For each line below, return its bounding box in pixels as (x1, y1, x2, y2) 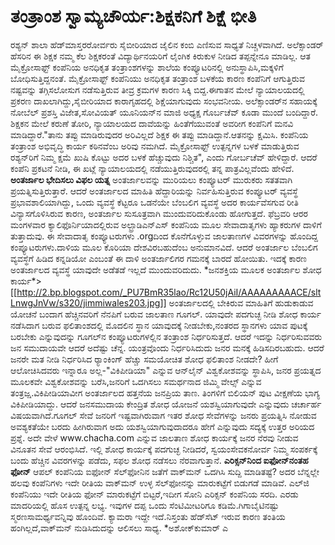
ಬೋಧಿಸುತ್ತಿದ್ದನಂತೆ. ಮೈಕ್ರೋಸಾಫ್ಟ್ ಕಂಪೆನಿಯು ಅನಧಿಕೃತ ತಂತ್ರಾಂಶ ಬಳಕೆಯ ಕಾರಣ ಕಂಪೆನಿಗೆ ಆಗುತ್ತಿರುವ (10, 72, 305, 84)
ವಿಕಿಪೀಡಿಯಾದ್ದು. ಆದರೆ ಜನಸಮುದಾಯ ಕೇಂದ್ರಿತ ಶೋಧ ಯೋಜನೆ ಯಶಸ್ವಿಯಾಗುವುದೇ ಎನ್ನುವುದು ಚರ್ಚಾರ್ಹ (10, 398, 322, 410)
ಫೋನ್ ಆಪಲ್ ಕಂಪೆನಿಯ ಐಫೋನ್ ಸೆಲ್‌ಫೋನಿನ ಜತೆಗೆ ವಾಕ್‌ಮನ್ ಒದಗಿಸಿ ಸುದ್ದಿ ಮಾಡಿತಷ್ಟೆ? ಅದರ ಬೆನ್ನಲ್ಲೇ (10, 465, 320, 477)
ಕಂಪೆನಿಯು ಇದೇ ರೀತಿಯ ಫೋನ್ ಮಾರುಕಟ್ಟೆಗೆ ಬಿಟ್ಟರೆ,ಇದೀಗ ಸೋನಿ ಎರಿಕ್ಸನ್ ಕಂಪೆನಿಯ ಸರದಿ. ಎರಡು (10, 488, 299, 500)
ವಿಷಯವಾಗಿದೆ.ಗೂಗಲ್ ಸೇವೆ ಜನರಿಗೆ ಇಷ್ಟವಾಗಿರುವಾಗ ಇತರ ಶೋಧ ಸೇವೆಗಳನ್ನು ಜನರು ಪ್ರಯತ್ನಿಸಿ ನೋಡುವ (10, 409, 317, 421)
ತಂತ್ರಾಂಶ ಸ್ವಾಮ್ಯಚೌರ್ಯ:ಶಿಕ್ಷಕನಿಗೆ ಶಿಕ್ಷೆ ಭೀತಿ (10, 5, 257, 28)
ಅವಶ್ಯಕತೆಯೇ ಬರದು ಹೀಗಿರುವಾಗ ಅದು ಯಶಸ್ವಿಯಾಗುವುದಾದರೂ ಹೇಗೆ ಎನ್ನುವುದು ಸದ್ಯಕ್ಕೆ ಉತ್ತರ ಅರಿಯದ (10, 420, 315, 432)
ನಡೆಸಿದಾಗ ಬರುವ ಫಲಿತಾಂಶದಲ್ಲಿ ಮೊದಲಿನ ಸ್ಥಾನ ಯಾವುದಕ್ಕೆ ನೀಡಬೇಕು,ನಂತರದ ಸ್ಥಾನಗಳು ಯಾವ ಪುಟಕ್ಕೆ (10, 319, 308, 331)
